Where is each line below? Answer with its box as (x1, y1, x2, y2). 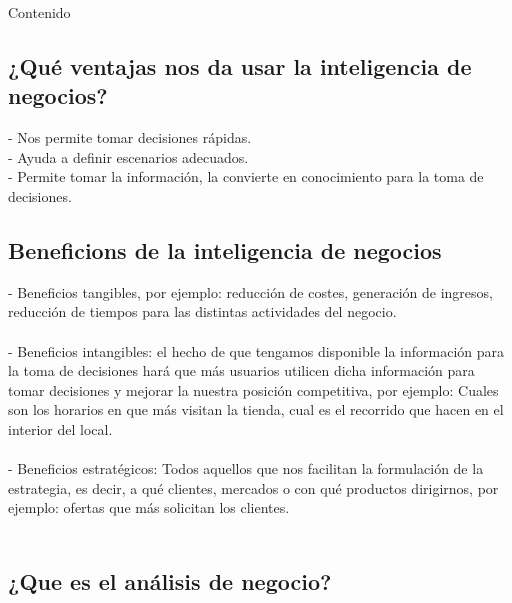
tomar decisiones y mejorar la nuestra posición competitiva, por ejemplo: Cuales (8, 379, 499, 400)
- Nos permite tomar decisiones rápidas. (8, 127, 252, 148)
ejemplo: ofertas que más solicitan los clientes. (8, 497, 290, 518)
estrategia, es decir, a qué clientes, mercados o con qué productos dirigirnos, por (8, 477, 499, 498)
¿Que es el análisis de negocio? (8, 565, 332, 596)
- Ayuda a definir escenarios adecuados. (8, 146, 249, 167)
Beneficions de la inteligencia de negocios (8, 234, 442, 265)
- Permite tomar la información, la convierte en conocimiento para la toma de (8, 166, 484, 187)
